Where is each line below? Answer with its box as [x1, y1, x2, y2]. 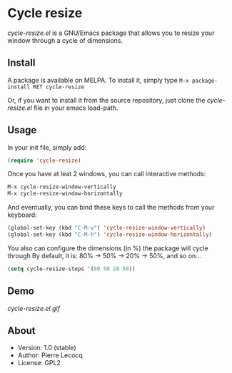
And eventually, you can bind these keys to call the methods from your [7, 203, 215, 212]
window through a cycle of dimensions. [7, 36, 123, 44]
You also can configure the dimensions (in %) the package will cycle [7, 244, 208, 252]
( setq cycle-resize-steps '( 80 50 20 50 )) [7, 265, 136, 272]
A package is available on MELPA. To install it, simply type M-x [7, 76, 189, 84]
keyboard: [7, 210, 37, 219]
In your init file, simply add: [7, 143, 87, 151]
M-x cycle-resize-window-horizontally [7, 190, 123, 198]
